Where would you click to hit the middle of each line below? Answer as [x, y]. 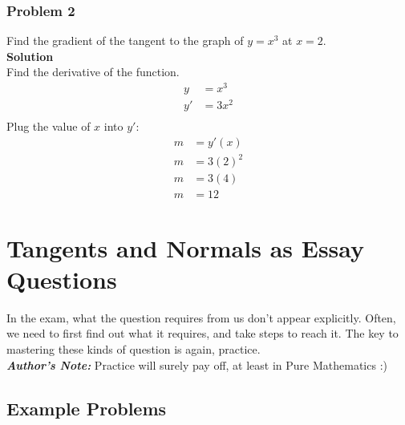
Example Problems [87, 408]
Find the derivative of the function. [93, 72]
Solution [30, 56]
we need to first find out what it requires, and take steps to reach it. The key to [202, 333]
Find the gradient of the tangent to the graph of [125, 40]
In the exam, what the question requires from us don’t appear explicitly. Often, [201, 317]
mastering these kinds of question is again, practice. [134, 348]
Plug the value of [49, 126]
